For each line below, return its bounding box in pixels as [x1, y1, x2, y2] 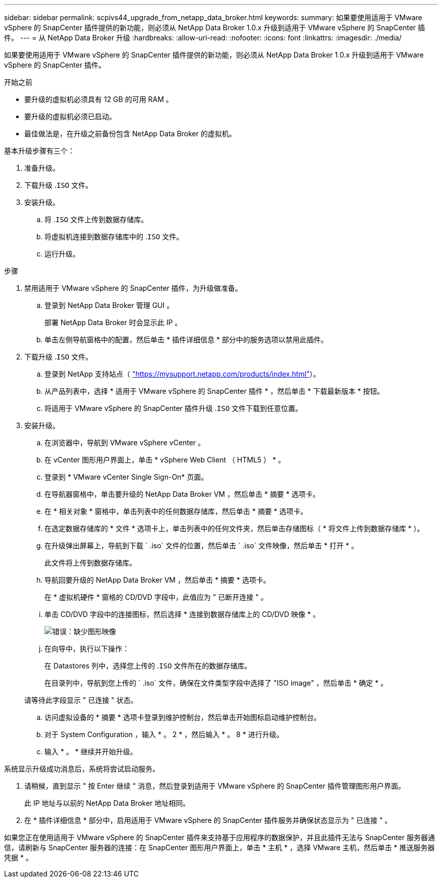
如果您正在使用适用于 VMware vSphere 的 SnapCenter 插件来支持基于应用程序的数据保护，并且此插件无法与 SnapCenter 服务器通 [4, 833, 435, 842]
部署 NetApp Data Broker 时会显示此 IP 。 [44, 318, 182, 327]
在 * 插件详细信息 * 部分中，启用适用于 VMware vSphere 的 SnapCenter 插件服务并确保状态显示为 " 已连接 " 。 [24, 816, 392, 824]
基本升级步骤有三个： [4, 146, 75, 155]
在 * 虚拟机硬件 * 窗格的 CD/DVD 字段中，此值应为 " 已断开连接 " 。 [44, 593, 268, 601]
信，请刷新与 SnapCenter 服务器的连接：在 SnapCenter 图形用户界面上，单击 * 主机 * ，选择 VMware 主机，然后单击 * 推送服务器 [4, 843, 435, 852]
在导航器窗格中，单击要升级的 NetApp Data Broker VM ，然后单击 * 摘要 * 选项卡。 [44, 490, 320, 498]
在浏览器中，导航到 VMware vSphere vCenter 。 [44, 438, 205, 447]
